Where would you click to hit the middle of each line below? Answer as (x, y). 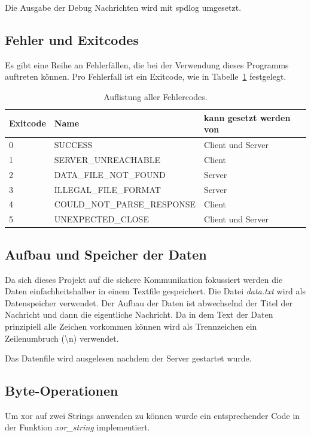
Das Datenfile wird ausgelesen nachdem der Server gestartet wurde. (128, 358)
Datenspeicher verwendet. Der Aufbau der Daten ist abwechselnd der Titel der (149, 302)
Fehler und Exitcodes (72, 39)
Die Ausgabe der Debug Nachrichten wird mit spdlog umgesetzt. (123, 7)
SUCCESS (73, 145)
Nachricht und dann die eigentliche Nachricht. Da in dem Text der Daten (139, 314)
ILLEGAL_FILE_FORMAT (107, 189)
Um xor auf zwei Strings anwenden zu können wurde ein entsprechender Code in (153, 415)
